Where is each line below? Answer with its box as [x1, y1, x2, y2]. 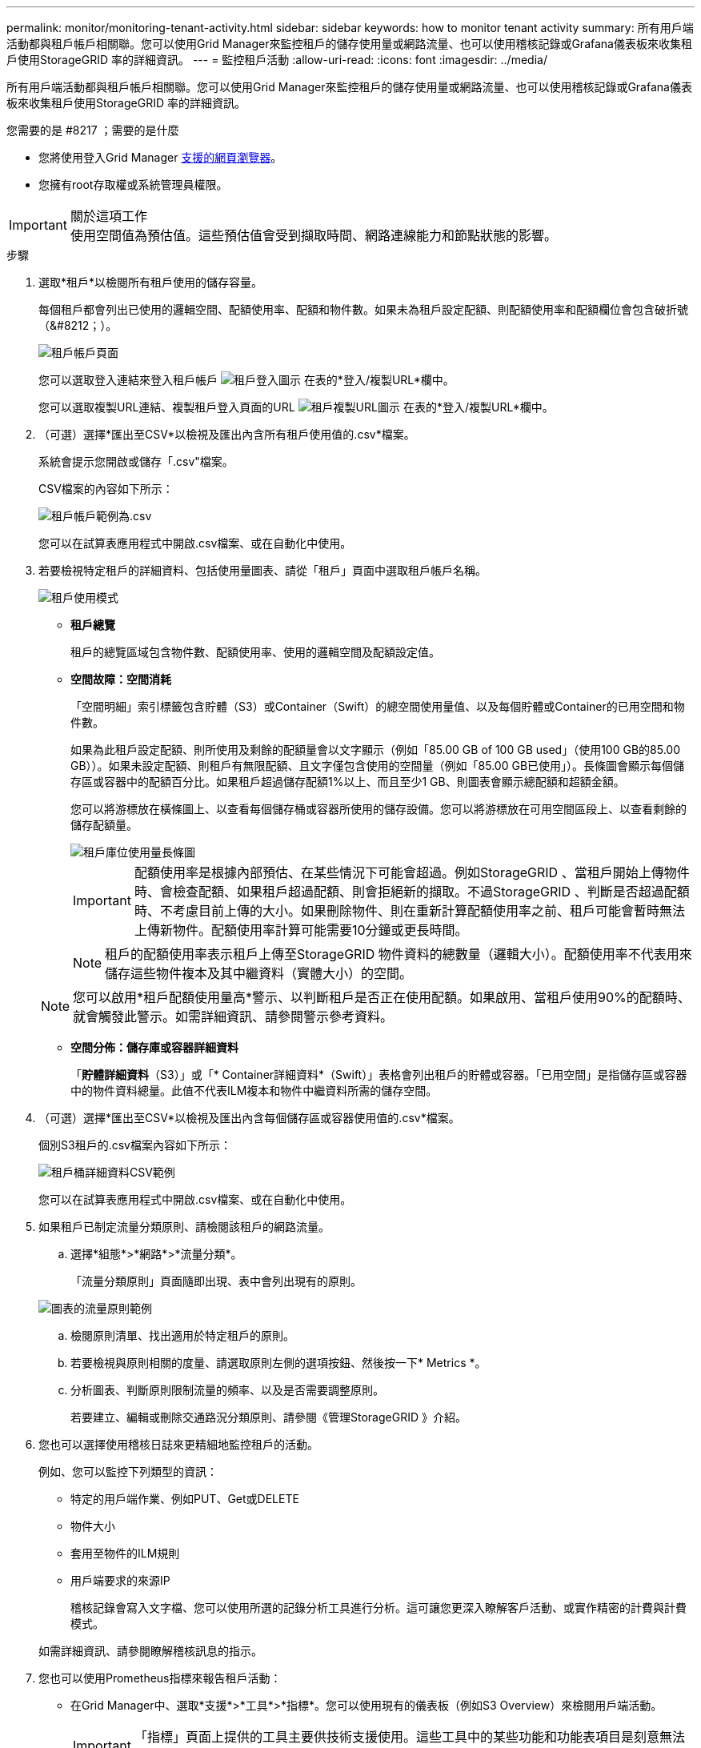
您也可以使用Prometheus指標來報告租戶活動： [38, 1671, 282, 1685]
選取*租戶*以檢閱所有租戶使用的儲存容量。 [38, 275, 263, 289]
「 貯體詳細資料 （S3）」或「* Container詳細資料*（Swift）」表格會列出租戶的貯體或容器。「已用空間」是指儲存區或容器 [70, 1068, 687, 1081]
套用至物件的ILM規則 [70, 1546, 180, 1560]
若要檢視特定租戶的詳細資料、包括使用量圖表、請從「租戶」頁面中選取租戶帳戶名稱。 [38, 563, 487, 577]
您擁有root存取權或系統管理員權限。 [38, 178, 228, 191]
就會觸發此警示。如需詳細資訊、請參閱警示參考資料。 [73, 1008, 394, 1024]
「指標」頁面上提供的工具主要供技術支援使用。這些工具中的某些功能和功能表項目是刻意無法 [134, 1729, 685, 1745]
